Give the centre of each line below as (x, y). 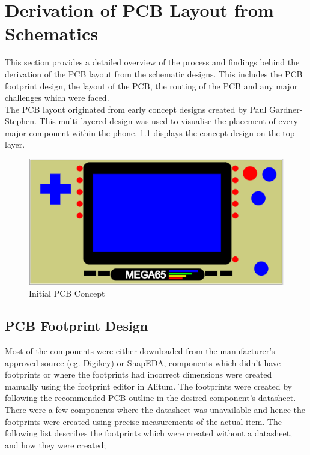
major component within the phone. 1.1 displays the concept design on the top (150, 132)
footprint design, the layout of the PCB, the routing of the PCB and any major (151, 86)
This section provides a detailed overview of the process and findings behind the (152, 62)
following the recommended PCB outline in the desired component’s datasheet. (150, 398)
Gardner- (286, 109)
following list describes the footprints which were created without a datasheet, (149, 433)
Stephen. (21, 121)
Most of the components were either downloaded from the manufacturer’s (140, 350)
